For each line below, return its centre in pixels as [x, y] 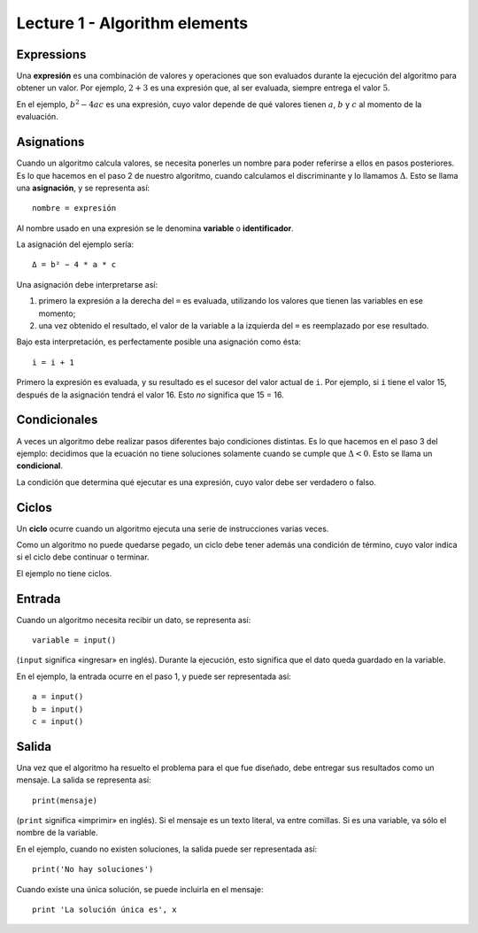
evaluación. [38, 117]
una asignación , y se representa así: [83, 188]
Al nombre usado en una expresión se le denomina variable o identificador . [155, 228]
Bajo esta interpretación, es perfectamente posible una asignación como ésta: [158, 342]
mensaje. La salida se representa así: [84, 780]
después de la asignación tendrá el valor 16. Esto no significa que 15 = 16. [150, 395]
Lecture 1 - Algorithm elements [132, 23]
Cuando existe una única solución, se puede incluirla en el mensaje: [140, 889]
